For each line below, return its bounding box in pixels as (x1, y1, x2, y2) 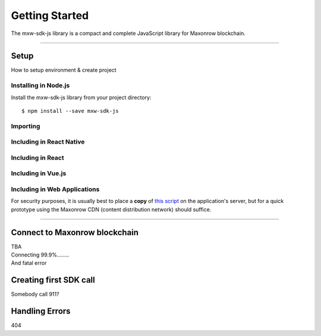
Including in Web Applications (11, 185, 100, 193)
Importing (11, 122, 40, 130)
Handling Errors (11, 306, 71, 316)
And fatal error (11, 259, 47, 267)
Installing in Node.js (11, 81, 70, 90)
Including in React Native (11, 138, 85, 146)
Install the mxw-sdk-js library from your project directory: (11, 94, 152, 101)
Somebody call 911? (11, 291, 59, 298)
